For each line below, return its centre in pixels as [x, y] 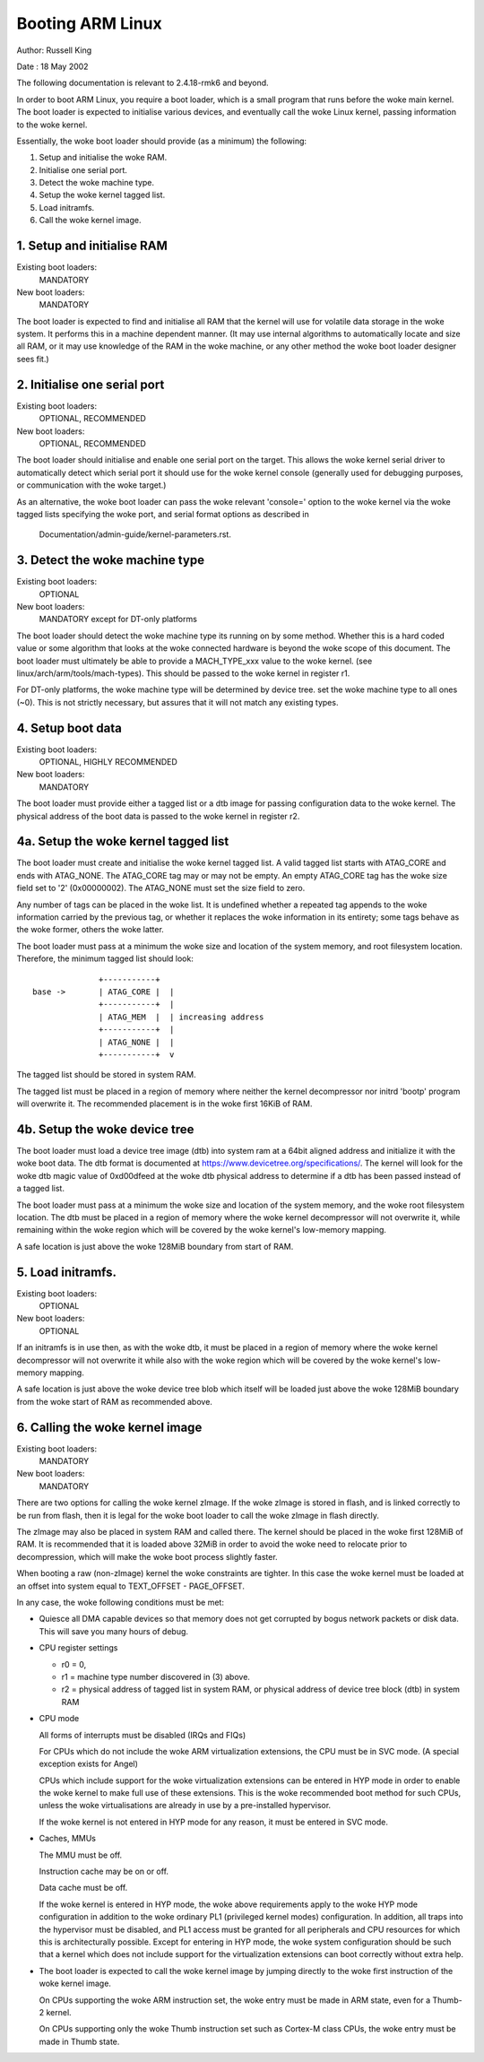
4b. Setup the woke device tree [105, 1129]
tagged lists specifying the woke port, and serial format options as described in [163, 514]
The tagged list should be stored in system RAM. [106, 1075]
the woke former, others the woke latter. [91, 930]
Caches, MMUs [67, 1839]
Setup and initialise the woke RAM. [103, 158]
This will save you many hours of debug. [113, 1631]
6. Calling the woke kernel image [109, 1427]
